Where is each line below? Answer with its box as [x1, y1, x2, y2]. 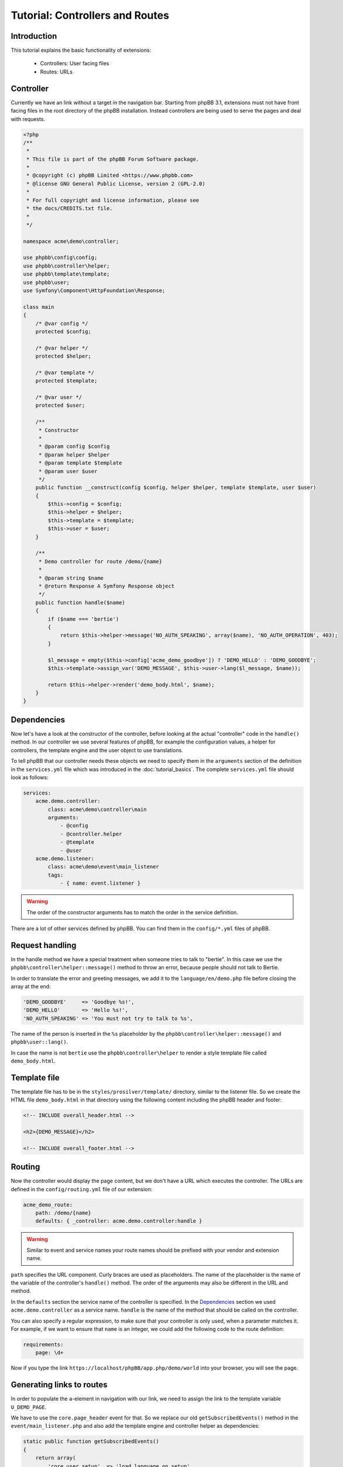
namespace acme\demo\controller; [23, 238, 119, 245]
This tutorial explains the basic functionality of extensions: [11, 47, 152, 54]
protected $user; [35, 402, 85, 409]
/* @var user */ [35, 394, 82, 401]
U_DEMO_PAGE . [11, 1403, 47, 1411]
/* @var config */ [35, 320, 88, 327]
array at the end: [11, 983, 51, 990]
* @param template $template [38, 459, 122, 467]
